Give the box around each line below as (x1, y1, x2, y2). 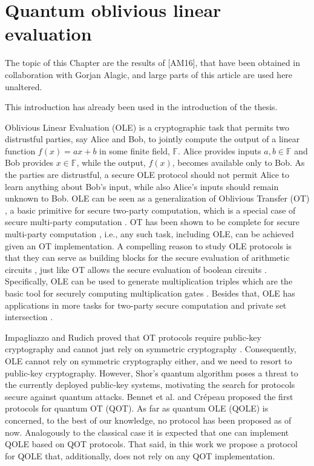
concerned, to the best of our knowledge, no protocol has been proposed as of (5, 413, 292, 426)
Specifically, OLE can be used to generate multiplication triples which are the (5, 275, 293, 287)
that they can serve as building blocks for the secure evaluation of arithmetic (5, 251, 290, 264)
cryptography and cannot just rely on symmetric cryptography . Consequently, (5, 343, 296, 355)
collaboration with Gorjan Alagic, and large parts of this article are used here (5, 68, 293, 80)
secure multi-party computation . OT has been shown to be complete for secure (5, 215, 299, 228)
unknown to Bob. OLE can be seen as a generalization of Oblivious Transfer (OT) (5, 192, 310, 205)
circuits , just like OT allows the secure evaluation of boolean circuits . (5, 263, 267, 275)
